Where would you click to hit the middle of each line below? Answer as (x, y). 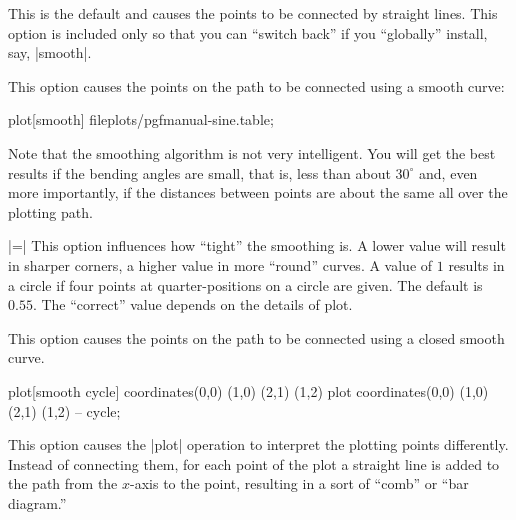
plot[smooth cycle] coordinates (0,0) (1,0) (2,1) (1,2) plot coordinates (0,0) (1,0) (248, 390)
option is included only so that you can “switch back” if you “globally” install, (248, 32)
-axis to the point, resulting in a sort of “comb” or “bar (299, 483)
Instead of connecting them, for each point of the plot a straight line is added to (254, 463)
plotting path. (50, 211)
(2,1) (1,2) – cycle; (64, 410)
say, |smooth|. (50, 52)
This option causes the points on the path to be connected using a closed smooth (256, 337)
